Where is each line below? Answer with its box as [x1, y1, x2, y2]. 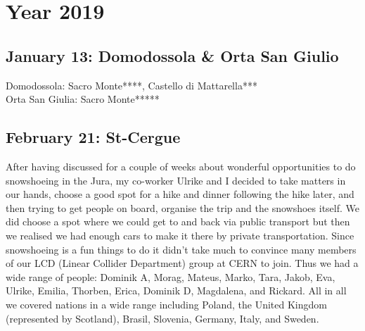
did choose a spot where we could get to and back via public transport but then [6, 214, 350, 229]
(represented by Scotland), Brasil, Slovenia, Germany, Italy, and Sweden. [6, 311, 319, 325]
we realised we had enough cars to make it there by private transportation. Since [6, 227, 354, 242]
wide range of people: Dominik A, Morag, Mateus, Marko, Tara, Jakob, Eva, [6, 269, 335, 284]
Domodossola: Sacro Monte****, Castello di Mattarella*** [6, 77, 257, 92]
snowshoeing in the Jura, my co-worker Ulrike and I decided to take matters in [6, 173, 346, 187]
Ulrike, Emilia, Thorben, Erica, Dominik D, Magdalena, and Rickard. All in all [6, 283, 347, 298]
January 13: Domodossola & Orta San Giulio [6, 44, 339, 66]
